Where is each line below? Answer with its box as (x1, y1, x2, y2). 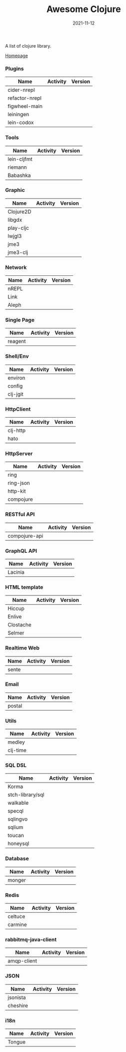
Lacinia (7, 568, 25, 575)
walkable (7, 800, 29, 807)
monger (7, 876, 26, 883)
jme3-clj (7, 249, 28, 256)
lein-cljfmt (7, 155, 32, 162)
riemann (7, 164, 27, 171)
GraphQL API (5, 547, 37, 554)
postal (7, 702, 22, 709)
